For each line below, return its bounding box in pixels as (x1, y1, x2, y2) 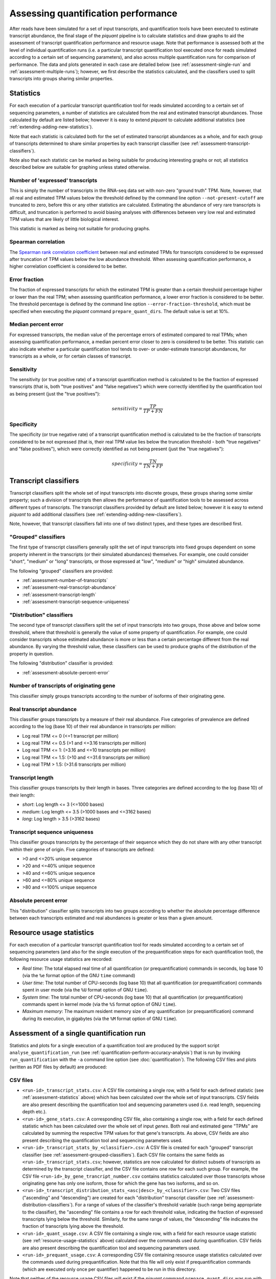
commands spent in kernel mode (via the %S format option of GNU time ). (22, 1001, 177, 1007)
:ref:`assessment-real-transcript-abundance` (22, 584, 117, 590)
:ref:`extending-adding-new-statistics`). (9, 124, 93, 130)
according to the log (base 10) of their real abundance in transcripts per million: (9, 723, 176, 730)
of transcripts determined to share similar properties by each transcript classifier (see (9, 141, 190, 147)
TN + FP (143, 464, 163, 469)
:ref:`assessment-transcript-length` (22, 591, 97, 598)
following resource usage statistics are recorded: (9, 956, 112, 962)
